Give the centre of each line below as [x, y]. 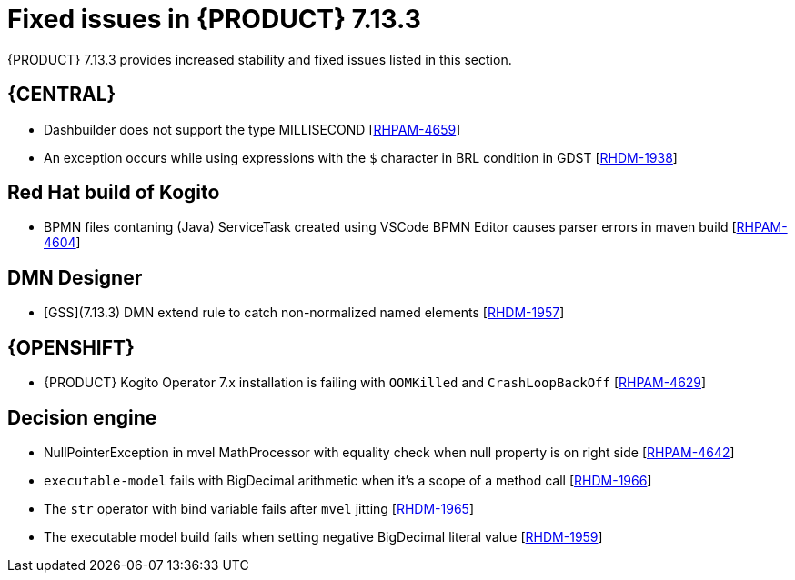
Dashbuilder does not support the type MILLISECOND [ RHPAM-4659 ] [252, 129]
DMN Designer [75, 277]
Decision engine [82, 417]
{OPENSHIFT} [71, 347]
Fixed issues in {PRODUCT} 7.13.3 [214, 19]
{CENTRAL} [62, 95]
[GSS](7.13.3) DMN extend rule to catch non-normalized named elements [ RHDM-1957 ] [304, 313]
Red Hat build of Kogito [114, 193]
